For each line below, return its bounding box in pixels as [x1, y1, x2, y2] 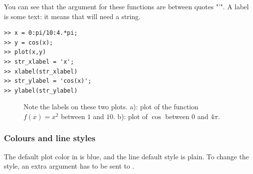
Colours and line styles [4, 132, 96, 144]
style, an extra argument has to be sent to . [4, 161, 135, 171]
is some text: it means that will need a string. [4, 11, 141, 21]
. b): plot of [113, 111, 148, 121]
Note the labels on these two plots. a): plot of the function [23, 101, 199, 112]
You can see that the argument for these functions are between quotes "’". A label [4, 1, 249, 11]
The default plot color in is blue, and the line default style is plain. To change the [4, 151, 249, 161]
